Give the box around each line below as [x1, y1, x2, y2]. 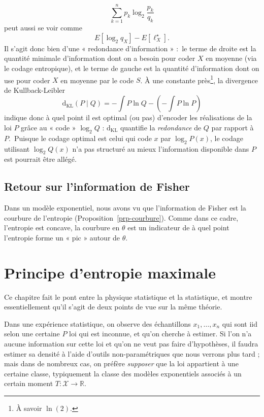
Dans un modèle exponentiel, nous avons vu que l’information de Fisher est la [4, 202, 246, 213]
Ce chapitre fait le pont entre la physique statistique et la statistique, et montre [4, 291, 252, 302]
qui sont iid [222, 318, 258, 329]
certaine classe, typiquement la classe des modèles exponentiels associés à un [4, 368, 242, 378]
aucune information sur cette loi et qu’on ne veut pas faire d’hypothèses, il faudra [4, 338, 258, 349]
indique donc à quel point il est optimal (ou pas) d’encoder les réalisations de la [4, 112, 252, 123]
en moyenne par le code [60, 75, 134, 85]
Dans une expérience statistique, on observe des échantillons [4, 318, 191, 329]
